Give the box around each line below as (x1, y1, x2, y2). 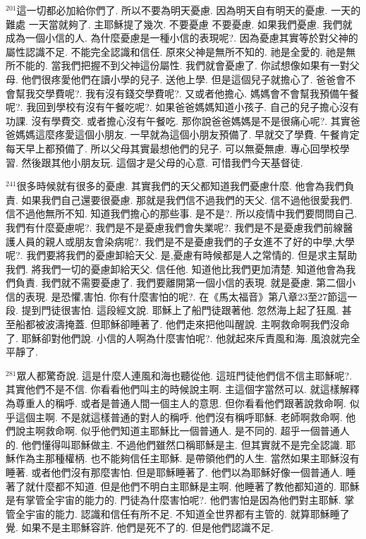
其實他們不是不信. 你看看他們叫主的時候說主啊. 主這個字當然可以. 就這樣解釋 (6, 382, 360, 396)
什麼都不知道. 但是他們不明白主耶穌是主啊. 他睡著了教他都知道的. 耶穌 (35, 478, 360, 493)
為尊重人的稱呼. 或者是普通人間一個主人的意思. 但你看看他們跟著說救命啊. (6, 396, 346, 411)
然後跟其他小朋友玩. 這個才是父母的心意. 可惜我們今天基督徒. (21, 155, 303, 169)
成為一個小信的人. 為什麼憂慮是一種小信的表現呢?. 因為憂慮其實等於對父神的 (6, 30, 358, 45)
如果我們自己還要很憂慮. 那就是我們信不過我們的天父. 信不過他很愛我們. (21, 192, 353, 207)
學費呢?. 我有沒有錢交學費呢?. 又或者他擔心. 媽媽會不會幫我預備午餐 (44, 85, 359, 100)
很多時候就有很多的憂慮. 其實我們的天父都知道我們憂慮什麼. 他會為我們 (16, 178, 345, 193)
